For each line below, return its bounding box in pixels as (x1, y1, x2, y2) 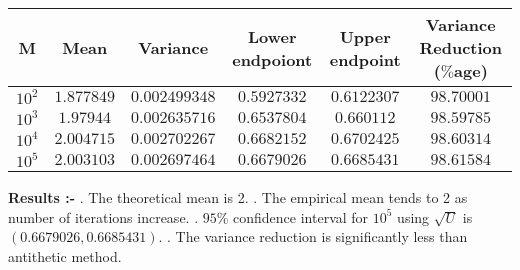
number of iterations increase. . (8, 206, 199, 227)
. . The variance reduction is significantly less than (158, 226, 468, 247)
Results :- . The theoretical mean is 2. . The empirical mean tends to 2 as (8, 187, 468, 207)
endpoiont (232, 47, 313, 71)
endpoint (329, 47, 401, 71)
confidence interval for (233, 206, 369, 227)
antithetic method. (8, 245, 122, 266)
